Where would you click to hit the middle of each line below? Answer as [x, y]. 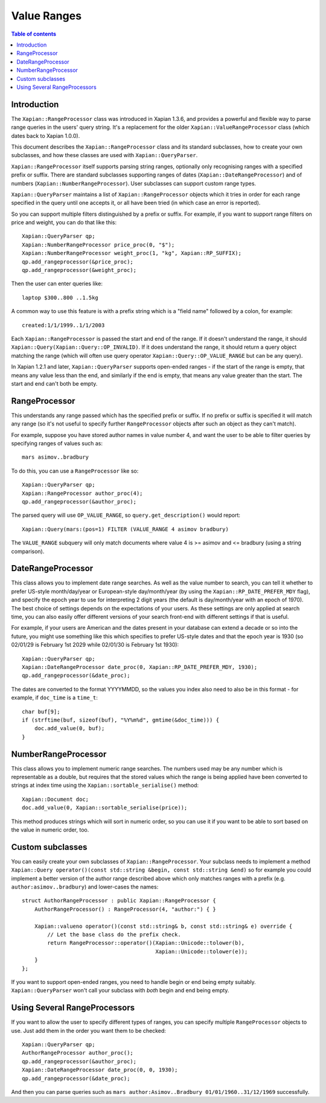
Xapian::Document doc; [56, 799]
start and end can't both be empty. [54, 383]
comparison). [28, 551]
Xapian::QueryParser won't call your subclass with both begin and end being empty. [120, 991]
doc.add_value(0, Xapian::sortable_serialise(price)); [105, 808]
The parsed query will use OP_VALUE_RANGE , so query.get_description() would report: [126, 515]
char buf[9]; [41, 711]
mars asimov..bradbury [56, 457]
